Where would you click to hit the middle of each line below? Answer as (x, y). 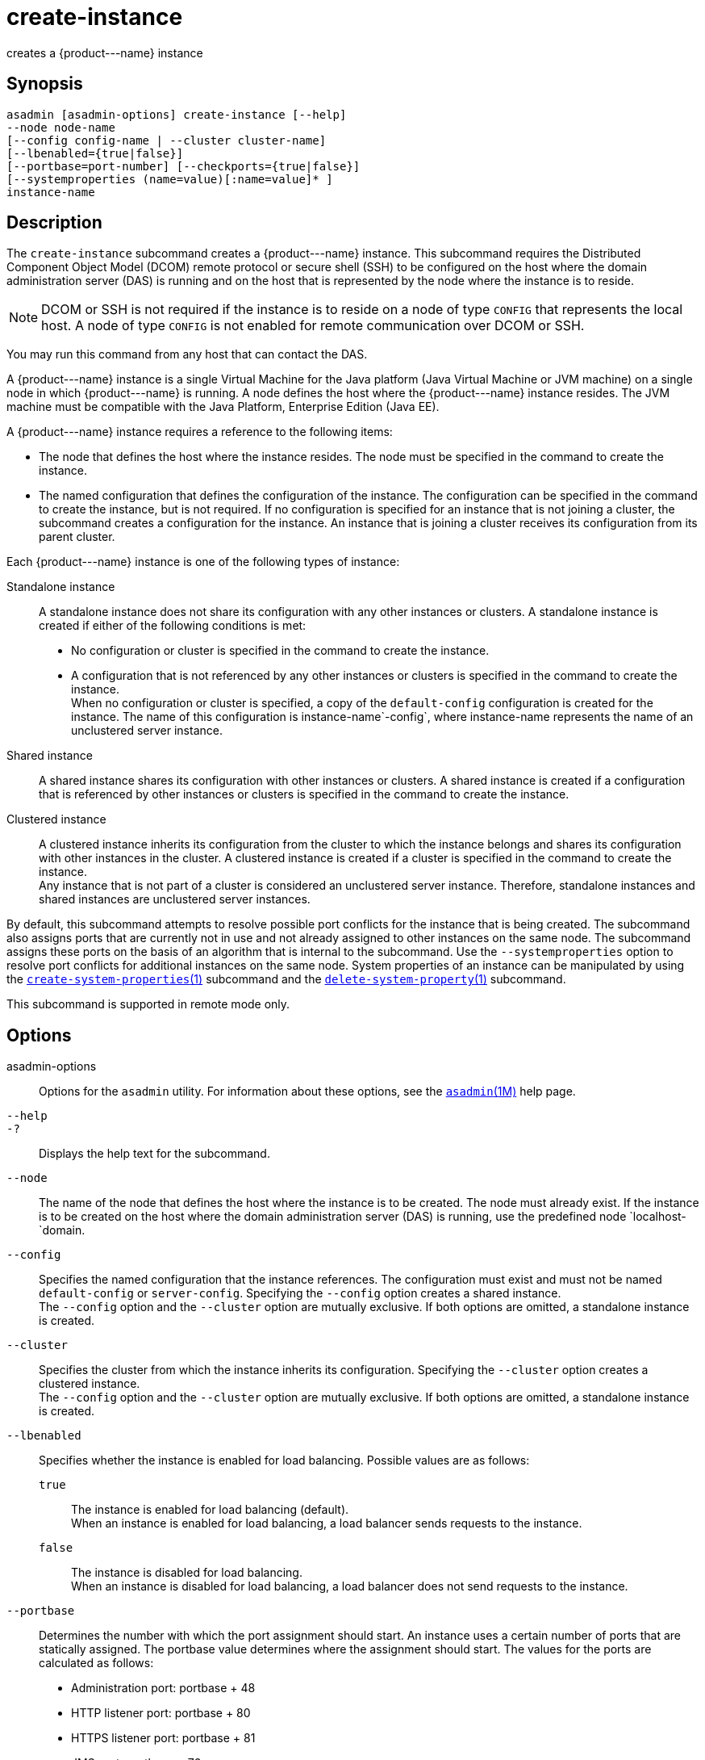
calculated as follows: (96, 1663)
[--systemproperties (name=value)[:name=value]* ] (170, 179)
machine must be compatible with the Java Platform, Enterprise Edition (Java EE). (223, 407)
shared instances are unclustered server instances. (175, 899)
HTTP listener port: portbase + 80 (161, 1713)
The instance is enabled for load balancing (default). (210, 1510)
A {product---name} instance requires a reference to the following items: (200, 432)
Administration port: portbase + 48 (163, 1688)
